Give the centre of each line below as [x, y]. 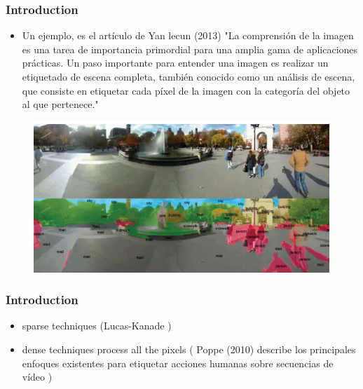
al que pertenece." [60, 104]
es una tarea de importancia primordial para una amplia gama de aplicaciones [190, 49]
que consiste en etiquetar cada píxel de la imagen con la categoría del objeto [186, 90]
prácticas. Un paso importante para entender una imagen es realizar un [175, 63]
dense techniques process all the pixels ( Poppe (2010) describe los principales [189, 349]
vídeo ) [37, 377]
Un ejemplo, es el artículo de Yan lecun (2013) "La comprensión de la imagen [188, 35]
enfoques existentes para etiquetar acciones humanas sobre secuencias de [178, 363]
